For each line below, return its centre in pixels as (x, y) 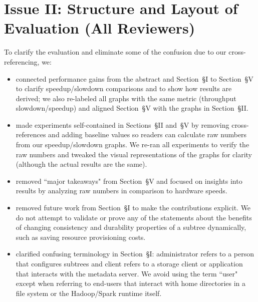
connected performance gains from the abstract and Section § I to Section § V (135, 78)
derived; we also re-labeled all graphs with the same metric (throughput (126, 98)
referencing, (22, 61)
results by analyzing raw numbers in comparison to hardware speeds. (121, 191)
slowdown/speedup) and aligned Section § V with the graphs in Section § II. (132, 108)
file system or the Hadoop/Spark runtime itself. (89, 293)
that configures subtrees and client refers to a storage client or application (129, 263)
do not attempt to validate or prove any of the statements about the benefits (134, 217)
